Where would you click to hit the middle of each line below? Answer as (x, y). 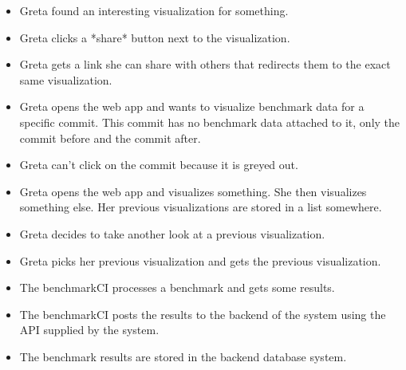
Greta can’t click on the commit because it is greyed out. (159, 165)
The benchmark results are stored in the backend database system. (183, 356)
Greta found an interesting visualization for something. (154, 10)
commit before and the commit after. (110, 138)
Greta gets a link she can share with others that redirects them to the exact (205, 64)
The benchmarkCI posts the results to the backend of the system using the (203, 314)
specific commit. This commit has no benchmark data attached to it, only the (210, 122)
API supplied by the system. (89, 330)
